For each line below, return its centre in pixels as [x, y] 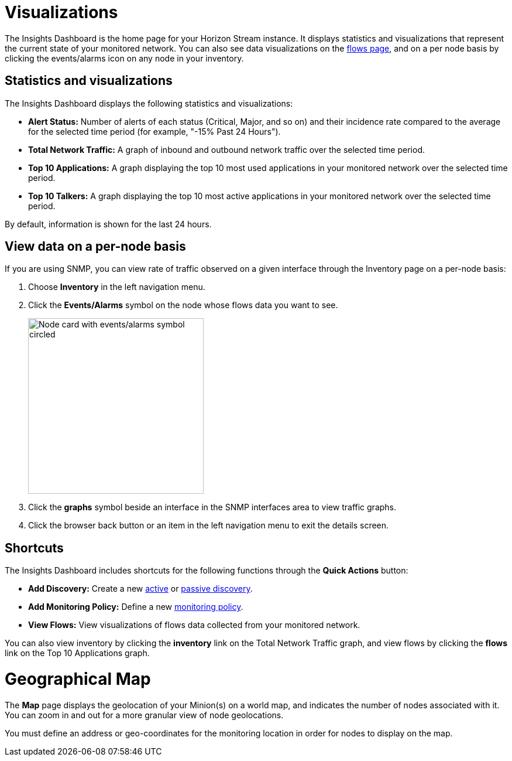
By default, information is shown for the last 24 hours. [108, 224]
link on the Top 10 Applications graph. [77, 653]
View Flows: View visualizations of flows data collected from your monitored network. [194, 625]
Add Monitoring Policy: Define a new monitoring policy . [136, 607]
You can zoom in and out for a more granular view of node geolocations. [144, 715]
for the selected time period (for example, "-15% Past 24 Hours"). [154, 131]
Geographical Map [78, 679]
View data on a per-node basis [95, 247]
